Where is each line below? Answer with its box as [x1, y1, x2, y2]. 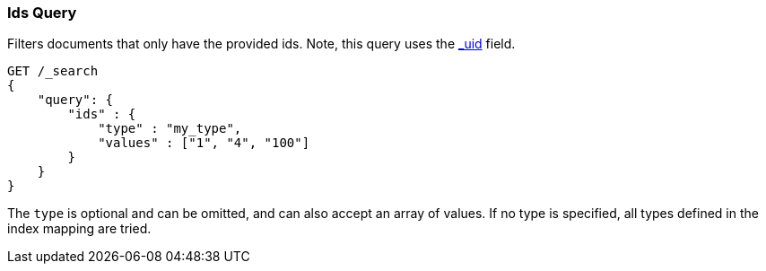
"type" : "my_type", [98, 121, 242, 136]
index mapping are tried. [7, 221, 152, 237]
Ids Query [7, 4, 77, 22]
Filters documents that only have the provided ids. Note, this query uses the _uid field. [7, 36, 516, 52]
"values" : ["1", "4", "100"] [98, 135, 310, 151]
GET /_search [7, 64, 99, 79]
